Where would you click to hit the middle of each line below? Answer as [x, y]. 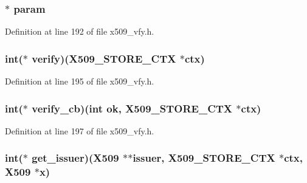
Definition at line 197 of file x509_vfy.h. [80, 130]
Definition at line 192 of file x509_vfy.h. [80, 31]
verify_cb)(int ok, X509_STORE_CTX [132, 108]
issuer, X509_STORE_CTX [204, 158]
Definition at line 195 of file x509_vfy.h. [80, 81]
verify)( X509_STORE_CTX [104, 58]
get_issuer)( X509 [75, 158]
